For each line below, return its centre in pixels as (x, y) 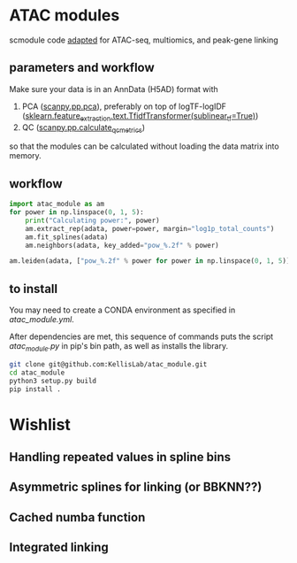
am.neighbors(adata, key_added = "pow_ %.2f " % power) (122, 245)
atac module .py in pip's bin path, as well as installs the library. (118, 347)
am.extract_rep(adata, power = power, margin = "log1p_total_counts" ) (150, 228)
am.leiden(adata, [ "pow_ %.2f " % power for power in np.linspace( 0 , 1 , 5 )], (152, 261)
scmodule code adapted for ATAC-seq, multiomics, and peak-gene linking (144, 40)
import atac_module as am (57, 204)
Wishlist (40, 424)
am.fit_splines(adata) (67, 237)
